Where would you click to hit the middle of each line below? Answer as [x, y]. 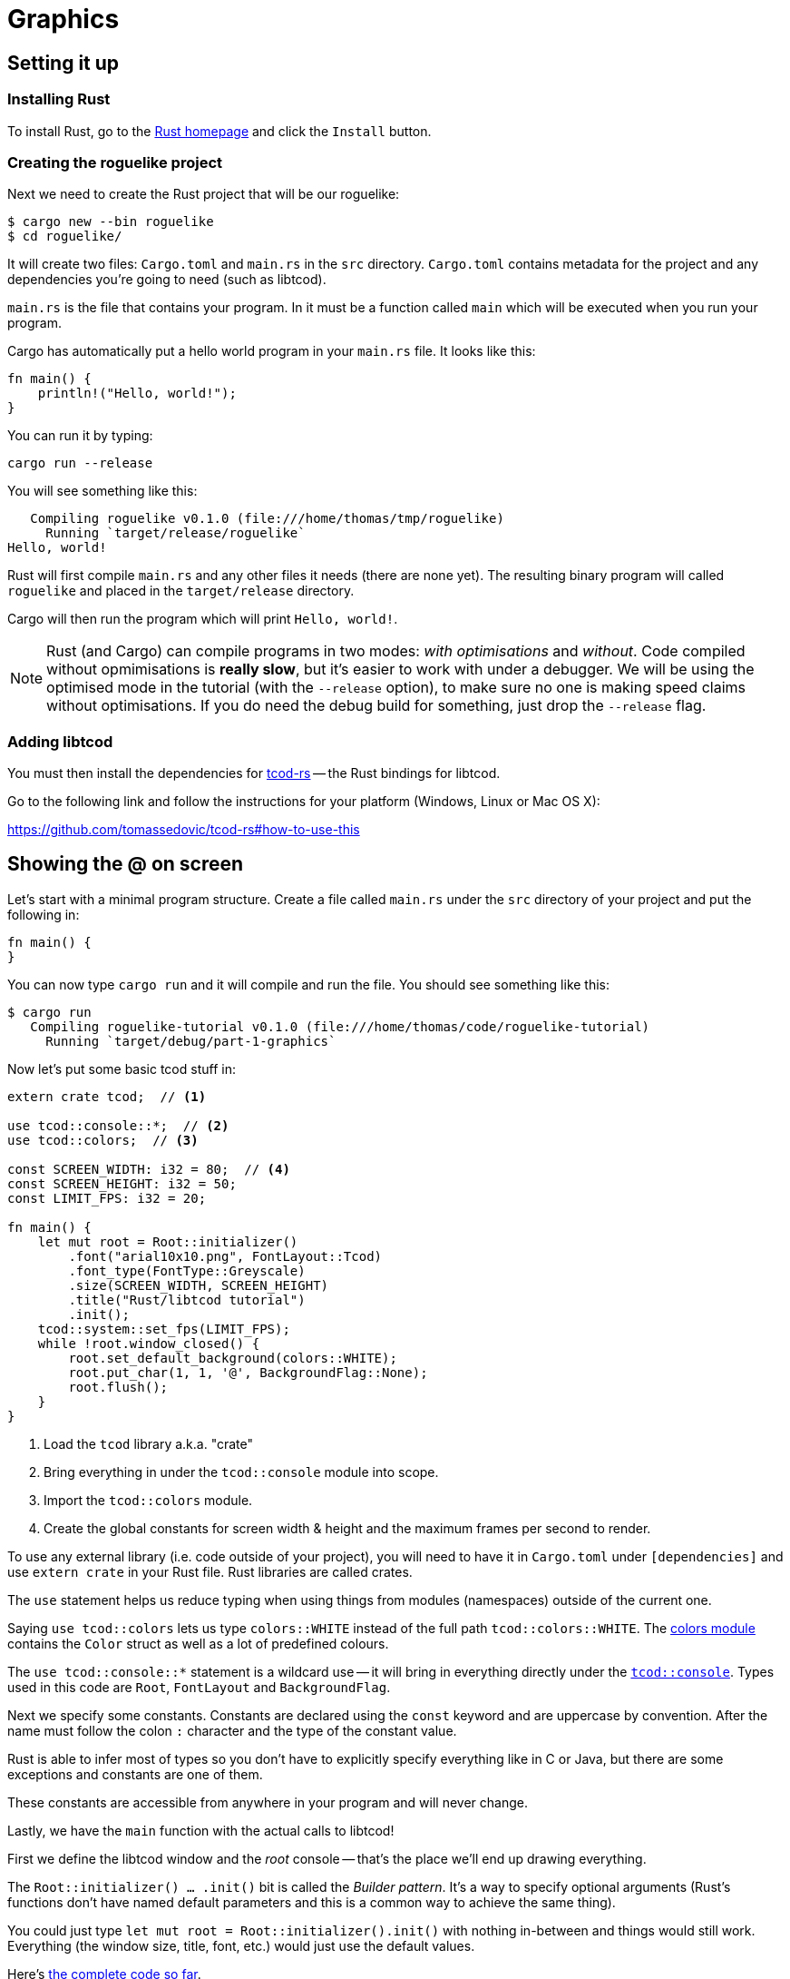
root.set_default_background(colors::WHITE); [233, 1358]
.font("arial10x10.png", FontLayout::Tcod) [225, 1256]
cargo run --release [80, 463]
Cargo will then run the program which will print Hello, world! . [203, 619]
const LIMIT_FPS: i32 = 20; [107, 1198]
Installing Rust [59, 99]
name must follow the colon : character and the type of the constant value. [232, 1730]
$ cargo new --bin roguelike [111, 222]
